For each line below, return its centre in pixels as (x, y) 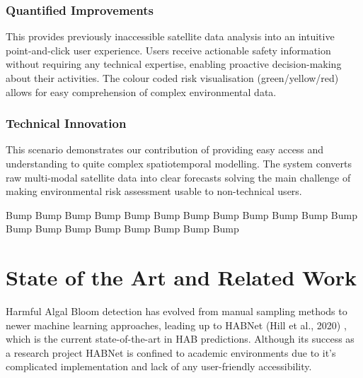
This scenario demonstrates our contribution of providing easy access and (165, 149)
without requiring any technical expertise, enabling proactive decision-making (174, 64)
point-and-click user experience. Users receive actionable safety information (168, 50)
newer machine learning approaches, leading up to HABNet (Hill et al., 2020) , (176, 325)
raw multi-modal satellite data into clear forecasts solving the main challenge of (178, 177)
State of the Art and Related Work (181, 277)
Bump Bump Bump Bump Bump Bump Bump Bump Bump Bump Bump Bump (181, 214)
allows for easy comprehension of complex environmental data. (141, 91)
